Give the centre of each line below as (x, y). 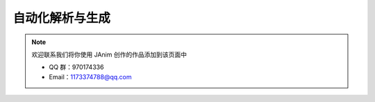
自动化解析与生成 (62, 18)
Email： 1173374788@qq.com (90, 76)
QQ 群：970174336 (76, 67)
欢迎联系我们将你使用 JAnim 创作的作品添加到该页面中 (109, 54)
